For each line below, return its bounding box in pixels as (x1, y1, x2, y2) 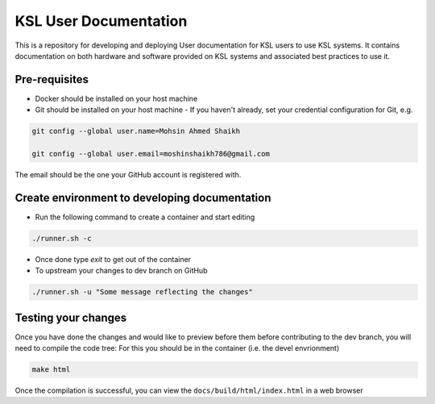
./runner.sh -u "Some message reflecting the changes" (31, 287, 253, 297)
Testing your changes (14, 310, 127, 324)
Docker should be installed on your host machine (35, 94, 198, 103)
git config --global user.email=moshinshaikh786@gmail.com (31, 149, 270, 158)
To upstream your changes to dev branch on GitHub (35, 266, 208, 276)
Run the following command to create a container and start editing (35, 212, 255, 222)
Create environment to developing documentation (14, 190, 271, 205)
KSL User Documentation (14, 12, 188, 30)
